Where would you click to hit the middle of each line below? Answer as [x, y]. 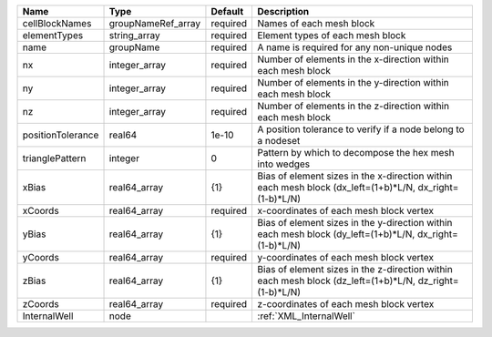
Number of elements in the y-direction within [354, 82]
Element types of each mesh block [332, 35]
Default [227, 11]
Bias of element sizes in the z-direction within [355, 269]
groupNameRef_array [154, 23]
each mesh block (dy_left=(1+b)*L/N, [336, 234]
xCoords [41, 211]
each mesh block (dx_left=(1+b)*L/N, [337, 187]
